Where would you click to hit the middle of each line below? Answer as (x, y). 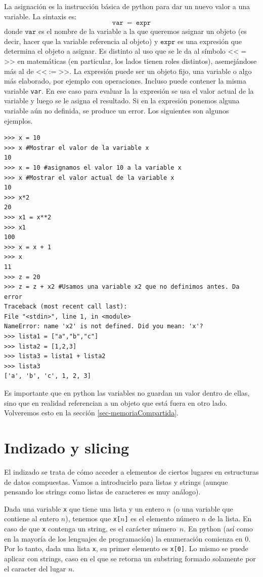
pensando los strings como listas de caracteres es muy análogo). (102, 492)
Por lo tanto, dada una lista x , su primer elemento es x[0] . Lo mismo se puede (126, 548)
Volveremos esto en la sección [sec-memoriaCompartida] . (91, 413)
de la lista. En (230, 518)
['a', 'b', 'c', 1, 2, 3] (48, 376)
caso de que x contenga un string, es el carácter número (90, 529)
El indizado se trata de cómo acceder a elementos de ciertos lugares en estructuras (131, 471)
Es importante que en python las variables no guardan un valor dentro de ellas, (127, 393)
